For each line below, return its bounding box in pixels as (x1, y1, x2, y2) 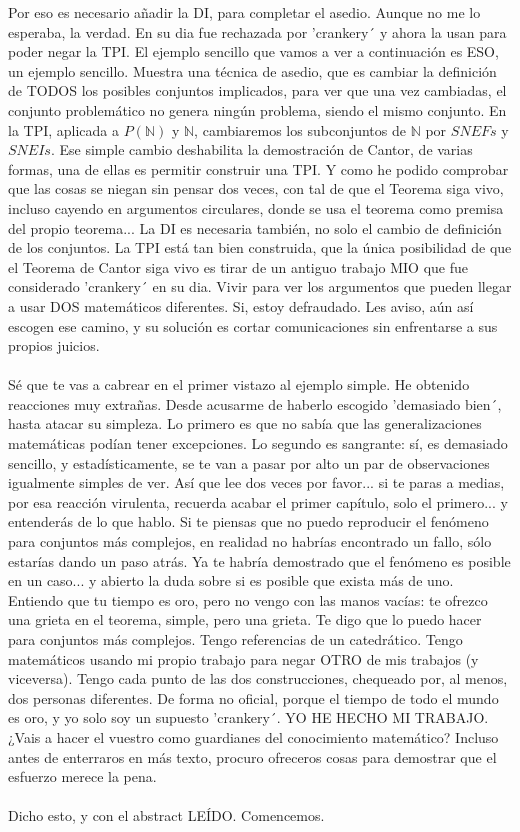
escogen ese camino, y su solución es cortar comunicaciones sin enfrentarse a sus (8, 315, 498, 336)
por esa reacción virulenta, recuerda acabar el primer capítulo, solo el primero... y (8, 491, 508, 512)
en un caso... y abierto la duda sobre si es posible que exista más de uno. (8, 570, 454, 591)
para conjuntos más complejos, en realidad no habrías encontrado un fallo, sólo (8, 531, 492, 552)
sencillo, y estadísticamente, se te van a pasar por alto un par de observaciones (8, 452, 490, 473)
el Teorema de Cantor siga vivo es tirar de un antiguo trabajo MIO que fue (8, 256, 469, 277)
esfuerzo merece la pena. (8, 766, 157, 787)
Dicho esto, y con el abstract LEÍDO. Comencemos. (8, 805, 325, 826)
